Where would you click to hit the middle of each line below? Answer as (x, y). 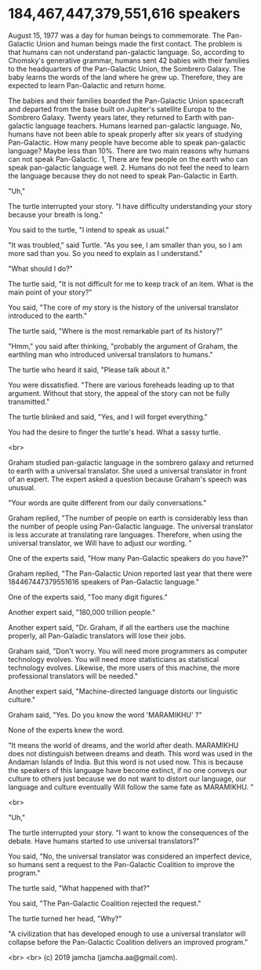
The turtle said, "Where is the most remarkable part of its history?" (116, 331)
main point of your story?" (50, 292)
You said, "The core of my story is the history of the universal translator (123, 307)
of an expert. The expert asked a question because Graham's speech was (127, 479)
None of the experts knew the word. (66, 730)
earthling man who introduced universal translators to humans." (111, 354)
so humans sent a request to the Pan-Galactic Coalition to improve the (121, 864)
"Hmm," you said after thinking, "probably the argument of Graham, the (123, 346)
